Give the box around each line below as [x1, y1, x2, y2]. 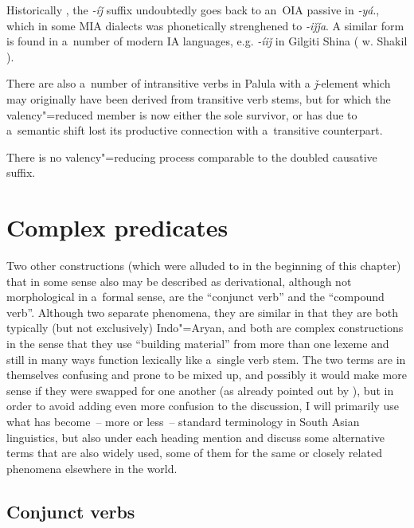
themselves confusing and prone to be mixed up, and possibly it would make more [6, 366, 407, 383]
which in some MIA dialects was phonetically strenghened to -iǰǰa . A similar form [6, 17, 404, 33]
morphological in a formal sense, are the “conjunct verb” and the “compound [6, 288, 385, 305]
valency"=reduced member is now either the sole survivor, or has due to [6, 106, 357, 123]
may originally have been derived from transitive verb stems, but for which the [6, 90, 391, 107]
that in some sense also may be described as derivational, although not [6, 272, 352, 289]
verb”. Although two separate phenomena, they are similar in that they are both [6, 303, 398, 320]
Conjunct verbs [6, 499, 135, 523]
